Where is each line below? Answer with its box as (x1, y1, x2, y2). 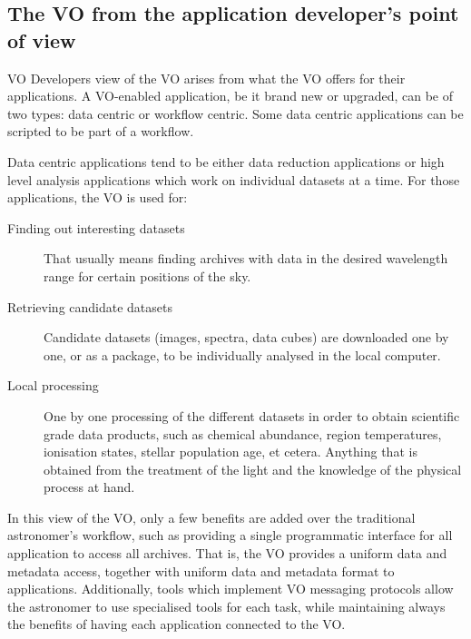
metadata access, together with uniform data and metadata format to (7, 561, 395, 580)
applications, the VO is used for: (7, 188, 188, 207)
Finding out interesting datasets (7, 218, 185, 237)
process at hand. (44, 477, 135, 496)
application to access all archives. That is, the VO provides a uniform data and (7, 544, 447, 563)
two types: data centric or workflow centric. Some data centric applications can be (7, 103, 464, 123)
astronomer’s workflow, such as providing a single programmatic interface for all (7, 526, 453, 545)
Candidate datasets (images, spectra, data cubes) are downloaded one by (44, 328, 449, 347)
